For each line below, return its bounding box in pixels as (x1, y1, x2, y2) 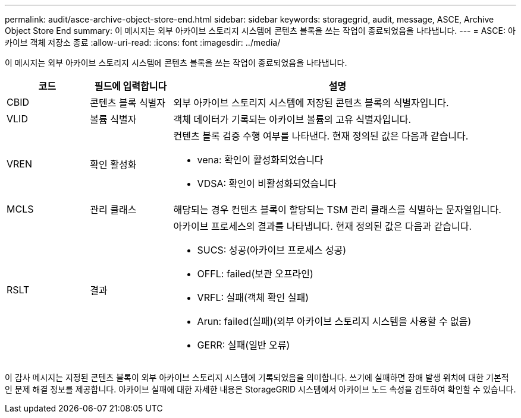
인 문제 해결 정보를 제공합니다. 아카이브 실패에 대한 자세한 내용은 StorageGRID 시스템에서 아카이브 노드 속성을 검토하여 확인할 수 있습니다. (5, 384, 516, 394)
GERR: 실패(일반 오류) (197, 339, 290, 351)
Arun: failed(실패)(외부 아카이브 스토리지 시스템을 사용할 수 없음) (197, 315, 472, 327)
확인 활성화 (90, 159, 137, 170)
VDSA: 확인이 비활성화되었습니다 (197, 178, 337, 189)
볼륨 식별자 (90, 113, 137, 125)
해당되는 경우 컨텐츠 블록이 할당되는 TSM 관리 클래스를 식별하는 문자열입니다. (173, 204, 501, 216)
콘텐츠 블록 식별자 (90, 97, 166, 109)
